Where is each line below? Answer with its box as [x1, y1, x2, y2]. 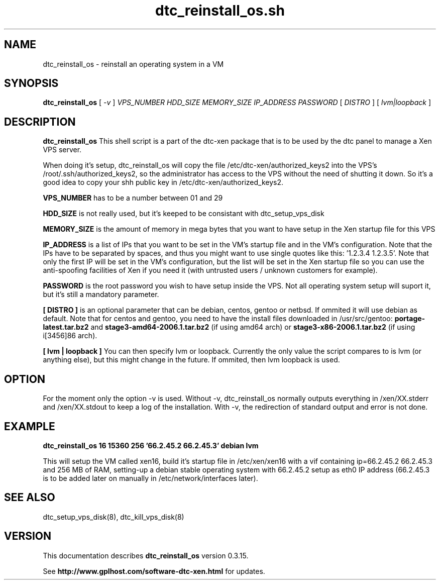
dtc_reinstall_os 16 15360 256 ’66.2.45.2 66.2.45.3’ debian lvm [43, 441, 259, 450]
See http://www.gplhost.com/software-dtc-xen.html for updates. [43, 566, 265, 575]
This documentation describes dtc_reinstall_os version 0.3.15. [43, 551, 249, 560]
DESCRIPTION [4, 115, 76, 128]
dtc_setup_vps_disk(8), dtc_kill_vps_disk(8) [43, 512, 184, 521]
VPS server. [43, 145, 82, 154]
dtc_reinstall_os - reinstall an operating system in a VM [43, 59, 224, 68]
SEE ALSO [4, 491, 55, 504]
